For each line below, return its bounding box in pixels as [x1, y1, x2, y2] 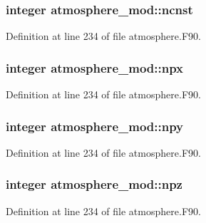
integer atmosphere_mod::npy [6, 117, 184, 135]
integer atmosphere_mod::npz [6, 175, 182, 193]
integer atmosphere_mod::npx [6, 58, 184, 76]
